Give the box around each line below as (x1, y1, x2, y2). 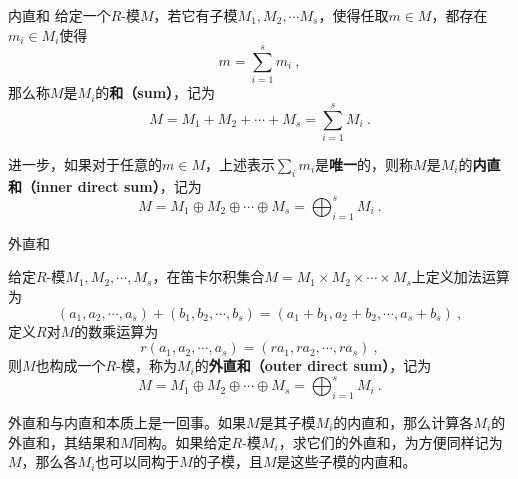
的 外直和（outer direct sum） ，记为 (194, 355, 432, 376)
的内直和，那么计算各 (333, 411, 474, 432)
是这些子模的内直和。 (276, 451, 417, 472)
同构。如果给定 (133, 431, 232, 452)
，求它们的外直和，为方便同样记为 (278, 431, 503, 452)
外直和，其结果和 (8, 431, 120, 452)
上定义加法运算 (411, 266, 510, 287)
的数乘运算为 (74, 320, 159, 341)
